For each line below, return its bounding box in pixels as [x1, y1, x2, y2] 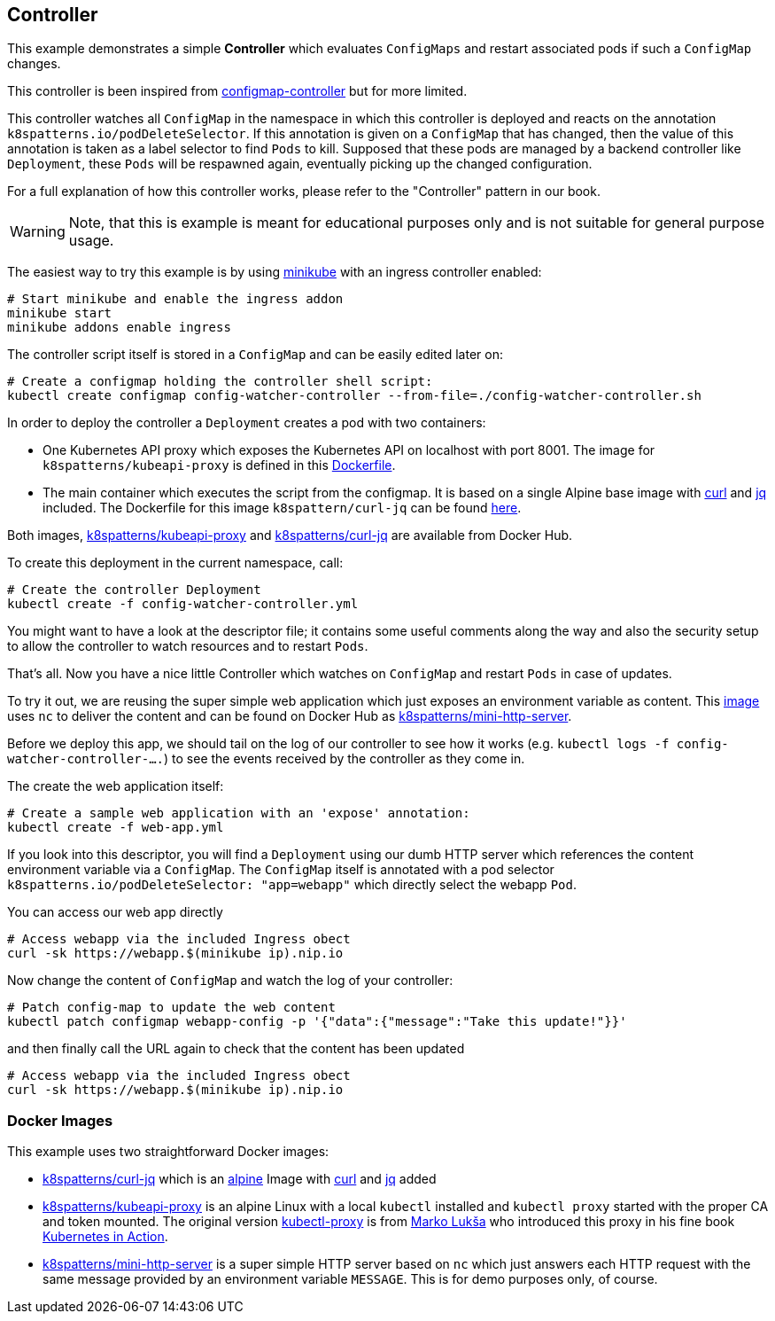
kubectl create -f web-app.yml [7, 820, 224, 835]
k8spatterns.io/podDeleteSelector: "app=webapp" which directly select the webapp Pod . [7, 877, 577, 893]
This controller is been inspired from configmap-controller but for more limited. [7, 83, 468, 99]
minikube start [7, 306, 112, 321]
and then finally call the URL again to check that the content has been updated [7, 1041, 465, 1057]
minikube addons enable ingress [7, 320, 231, 335]
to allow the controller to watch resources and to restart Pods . [7, 638, 368, 654]
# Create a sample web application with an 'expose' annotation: [7, 806, 470, 821]
